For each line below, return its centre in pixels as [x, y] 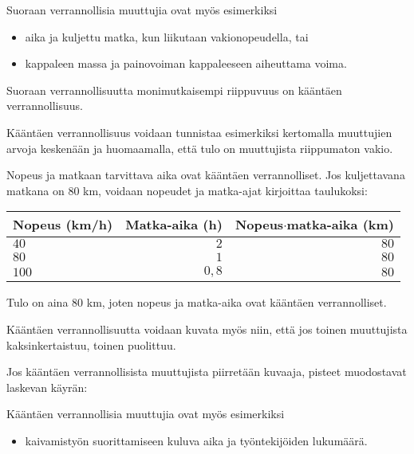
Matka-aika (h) [174, 225]
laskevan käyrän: [47, 387]
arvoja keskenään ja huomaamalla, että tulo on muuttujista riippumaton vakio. [200, 148]
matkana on [35, 190]
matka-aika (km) [340, 225]
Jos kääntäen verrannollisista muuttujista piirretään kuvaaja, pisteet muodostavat [207, 372]
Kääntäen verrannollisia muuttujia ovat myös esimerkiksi [146, 414]
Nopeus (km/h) [63, 225]
